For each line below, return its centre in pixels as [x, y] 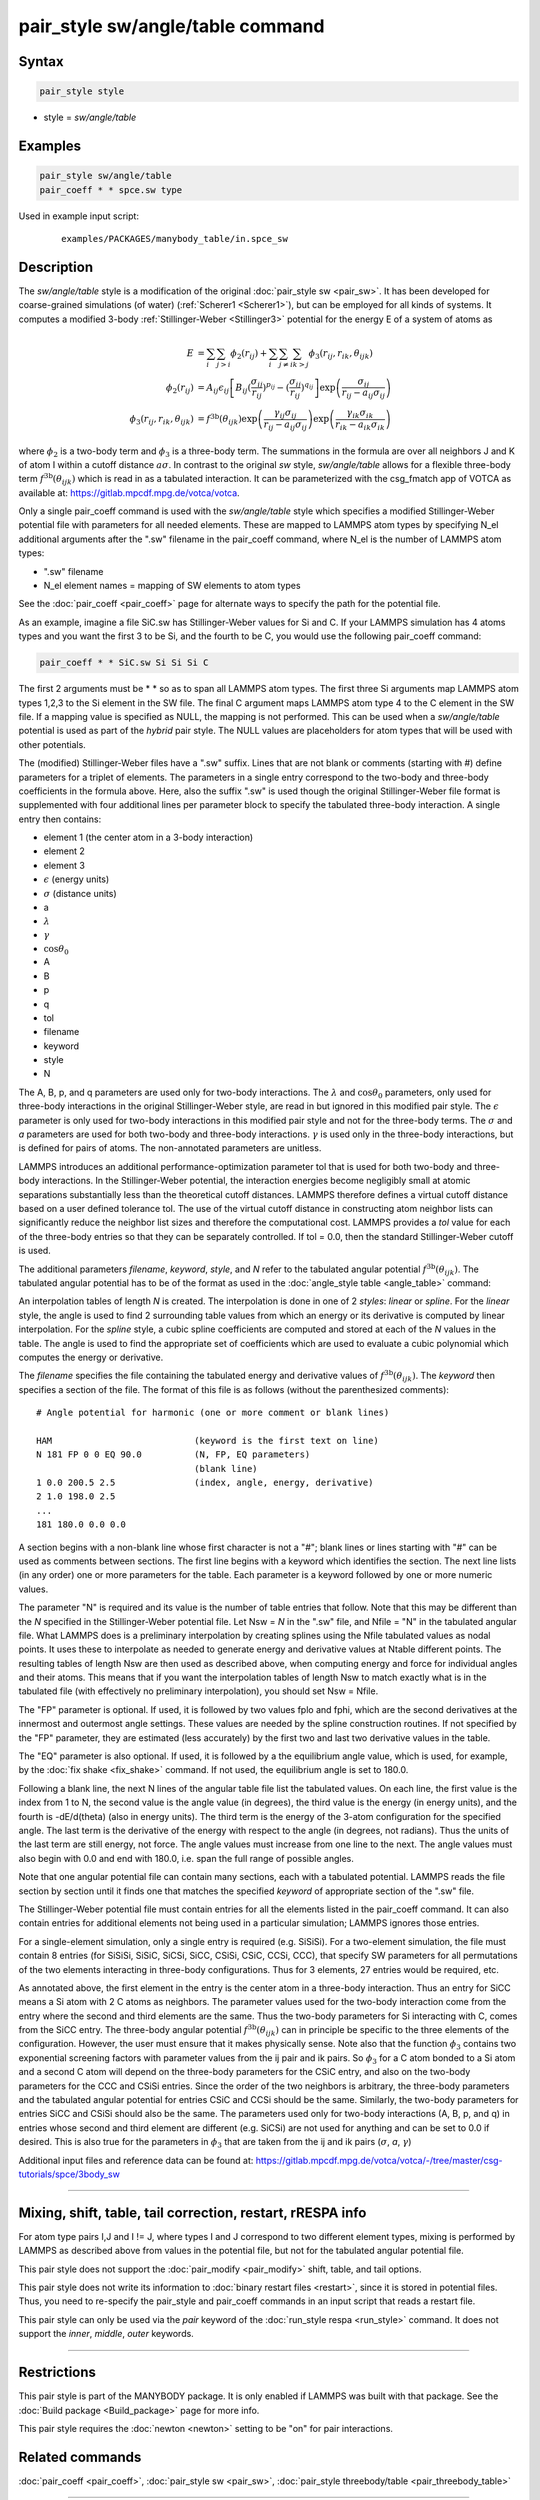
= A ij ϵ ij [213, 388]
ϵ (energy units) [76, 879]
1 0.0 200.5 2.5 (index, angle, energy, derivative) [205, 1483]
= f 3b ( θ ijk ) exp [227, 419]
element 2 [64, 851]
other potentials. [52, 744]
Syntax [41, 61]
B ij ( [243, 388]
